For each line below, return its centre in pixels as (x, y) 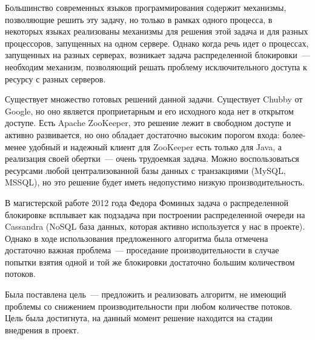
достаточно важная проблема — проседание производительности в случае (142, 250)
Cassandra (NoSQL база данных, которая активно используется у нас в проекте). (155, 226)
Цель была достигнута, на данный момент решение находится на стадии (139, 318)
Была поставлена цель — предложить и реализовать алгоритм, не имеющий (146, 294)
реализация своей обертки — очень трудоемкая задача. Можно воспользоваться (152, 158)
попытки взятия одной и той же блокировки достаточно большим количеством (150, 262)
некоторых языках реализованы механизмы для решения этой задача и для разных (157, 31)
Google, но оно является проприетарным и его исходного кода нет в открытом (149, 111)
